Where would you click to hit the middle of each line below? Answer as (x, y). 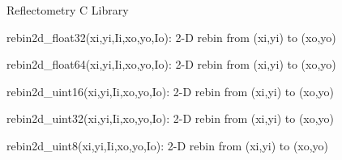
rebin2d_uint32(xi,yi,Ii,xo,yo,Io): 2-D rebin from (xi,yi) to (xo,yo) (171, 118)
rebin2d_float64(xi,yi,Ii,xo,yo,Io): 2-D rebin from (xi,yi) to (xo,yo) (171, 64)
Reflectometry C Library (68, 10)
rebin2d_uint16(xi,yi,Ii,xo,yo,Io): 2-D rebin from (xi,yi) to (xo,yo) (171, 91)
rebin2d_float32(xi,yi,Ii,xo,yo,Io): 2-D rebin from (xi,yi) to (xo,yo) (171, 37)
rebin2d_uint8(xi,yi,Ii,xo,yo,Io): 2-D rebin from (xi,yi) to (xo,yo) (168, 145)
